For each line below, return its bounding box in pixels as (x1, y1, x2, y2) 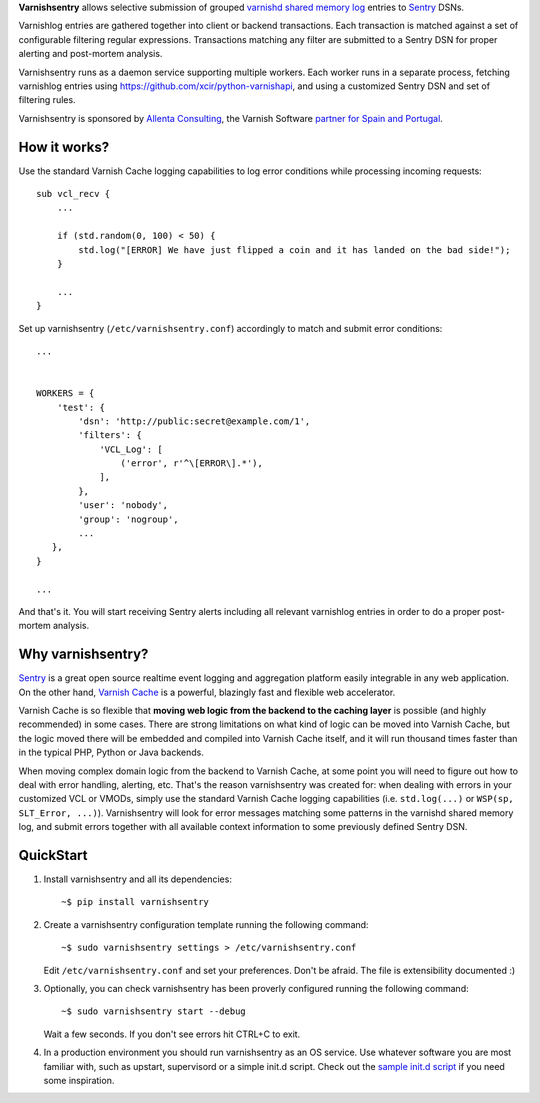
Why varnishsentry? (18, 646, 149, 663)
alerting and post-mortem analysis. (18, 48, 163, 60)
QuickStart (18, 846, 89, 864)
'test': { (56, 401, 105, 413)
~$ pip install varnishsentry (61, 896, 210, 908)
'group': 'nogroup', (78, 513, 179, 525)
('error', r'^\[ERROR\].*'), (120, 458, 264, 469)
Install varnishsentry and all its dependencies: (43, 873, 232, 885)
